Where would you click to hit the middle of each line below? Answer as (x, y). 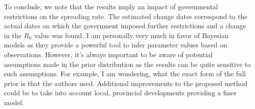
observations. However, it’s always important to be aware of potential (108, 54)
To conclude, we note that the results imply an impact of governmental (111, 6)
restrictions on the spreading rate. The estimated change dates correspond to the (126, 16)
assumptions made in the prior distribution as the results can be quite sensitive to (127, 64)
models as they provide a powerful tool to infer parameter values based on (116, 45)
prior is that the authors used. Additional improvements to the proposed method (126, 83)
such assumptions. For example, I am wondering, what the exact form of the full (125, 74)
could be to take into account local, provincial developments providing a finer (120, 93)
